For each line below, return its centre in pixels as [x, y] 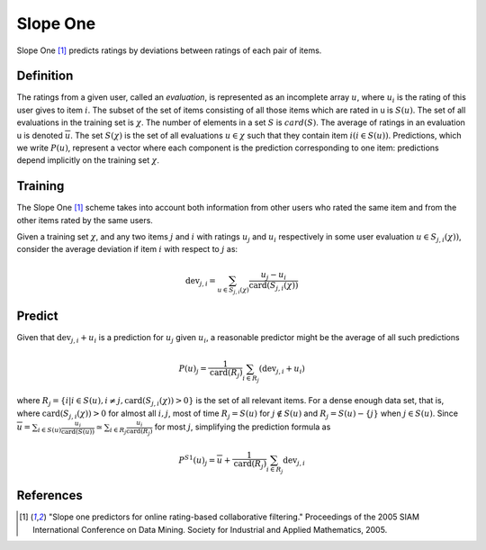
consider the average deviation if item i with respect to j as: [127, 249]
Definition [45, 76]
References [49, 496]
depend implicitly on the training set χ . [88, 160]
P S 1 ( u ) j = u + [205, 460]
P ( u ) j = [193, 370]
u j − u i [274, 276]
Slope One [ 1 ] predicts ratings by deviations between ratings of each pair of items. [169, 50]
